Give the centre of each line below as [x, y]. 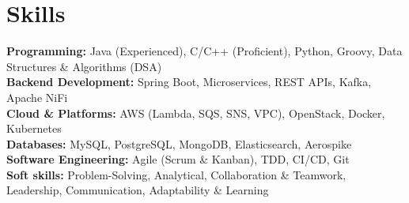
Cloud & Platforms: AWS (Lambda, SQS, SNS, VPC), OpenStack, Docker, [196, 113]
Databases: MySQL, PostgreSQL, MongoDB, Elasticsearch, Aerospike [179, 143]
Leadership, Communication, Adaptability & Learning [138, 190]
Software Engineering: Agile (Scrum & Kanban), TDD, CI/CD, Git [178, 159]
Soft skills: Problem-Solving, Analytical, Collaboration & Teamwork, [176, 174]
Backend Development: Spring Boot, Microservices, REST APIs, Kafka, [189, 82]
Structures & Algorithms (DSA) [84, 66]
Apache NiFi [37, 97]
